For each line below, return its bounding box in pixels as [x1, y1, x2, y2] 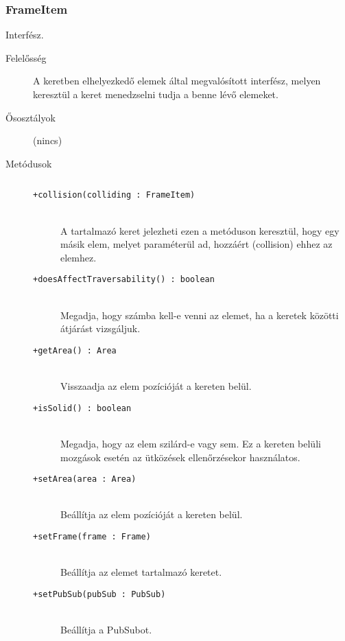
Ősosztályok [5, 110, 56, 124]
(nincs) [33, 133, 62, 148]
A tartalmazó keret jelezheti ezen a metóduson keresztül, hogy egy [60, 223, 340, 237]
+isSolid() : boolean [33, 403, 132, 413]
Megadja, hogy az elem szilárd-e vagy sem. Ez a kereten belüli [60, 436, 321, 450]
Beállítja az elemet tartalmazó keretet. [60, 565, 222, 579]
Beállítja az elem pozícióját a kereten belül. [60, 507, 243, 522]
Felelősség [5, 50, 47, 65]
